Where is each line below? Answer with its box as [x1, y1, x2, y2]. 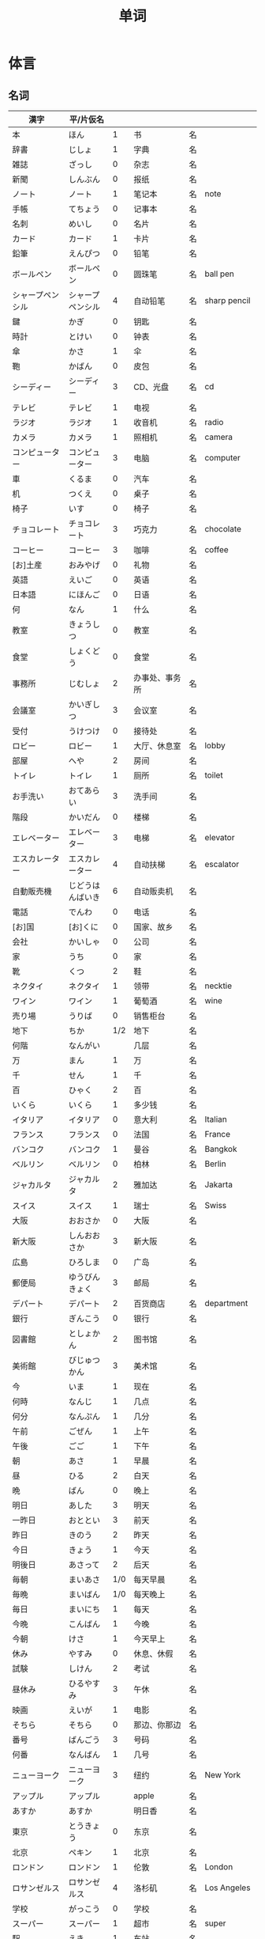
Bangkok [204, 1144, 237, 1154]
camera [204, 432, 233, 442]
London [204, 1861, 233, 1872]
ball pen [204, 268, 234, 279]
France [204, 1129, 231, 1139]
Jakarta [204, 1180, 233, 1190]
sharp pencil [204, 295, 251, 305]
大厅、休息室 [133, 740, 181, 752]
